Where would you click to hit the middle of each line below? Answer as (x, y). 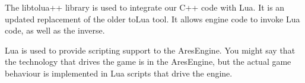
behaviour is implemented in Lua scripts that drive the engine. (119, 73)
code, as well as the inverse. (55, 30)
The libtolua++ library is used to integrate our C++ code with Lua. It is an (145, 7)
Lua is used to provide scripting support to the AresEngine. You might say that (150, 50)
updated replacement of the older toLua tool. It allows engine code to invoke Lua (152, 19)
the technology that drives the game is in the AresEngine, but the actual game (148, 62)
